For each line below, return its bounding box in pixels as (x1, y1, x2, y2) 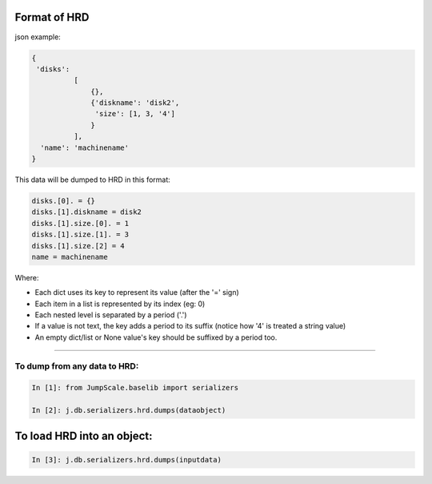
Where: (14, 272, 39, 282)
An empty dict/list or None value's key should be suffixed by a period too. (34, 333, 278, 342)
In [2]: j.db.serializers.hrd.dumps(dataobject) (31, 405, 226, 415)
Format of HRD (14, 10, 90, 24)
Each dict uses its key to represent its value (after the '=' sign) (34, 288, 239, 297)
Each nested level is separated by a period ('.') (34, 310, 187, 320)
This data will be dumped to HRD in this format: (14, 175, 171, 184)
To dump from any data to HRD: (14, 361, 139, 372)
